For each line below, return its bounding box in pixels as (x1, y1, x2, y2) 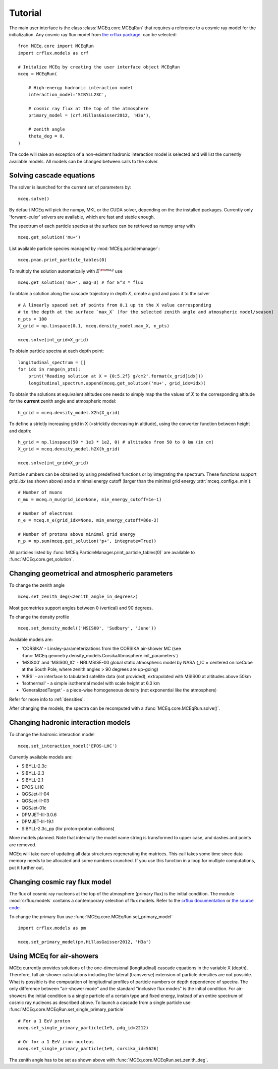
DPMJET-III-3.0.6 (21, 812, 57, 818)
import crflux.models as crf (18, 50, 89, 56)
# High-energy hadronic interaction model (28, 85, 133, 90)
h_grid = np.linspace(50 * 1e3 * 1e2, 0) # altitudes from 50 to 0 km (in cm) (18, 440, 214, 445)
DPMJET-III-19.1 (21, 818, 54, 824)
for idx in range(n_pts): (18, 366, 81, 372)
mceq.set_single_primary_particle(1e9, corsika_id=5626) (18, 1046, 160, 1052)
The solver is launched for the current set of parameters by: (9, 184, 131, 190)
